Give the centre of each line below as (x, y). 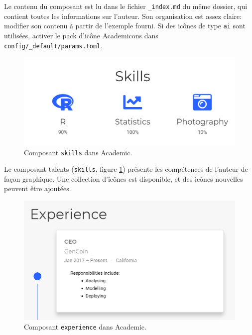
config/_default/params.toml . (53, 45)
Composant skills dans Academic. (78, 152)
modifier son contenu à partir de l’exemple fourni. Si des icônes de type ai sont (125, 26)
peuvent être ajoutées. (38, 188)
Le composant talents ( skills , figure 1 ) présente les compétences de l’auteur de (126, 169)
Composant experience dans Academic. (85, 327)
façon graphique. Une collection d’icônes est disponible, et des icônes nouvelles (124, 178)
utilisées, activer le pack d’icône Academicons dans (81, 35)
